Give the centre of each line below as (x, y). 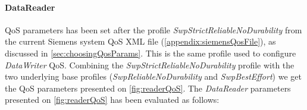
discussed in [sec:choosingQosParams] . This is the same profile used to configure (151, 53)
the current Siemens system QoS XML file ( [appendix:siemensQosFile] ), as (140, 41)
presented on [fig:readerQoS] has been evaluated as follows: (112, 100)
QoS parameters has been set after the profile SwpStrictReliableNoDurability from (153, 29)
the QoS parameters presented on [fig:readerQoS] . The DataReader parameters (148, 88)
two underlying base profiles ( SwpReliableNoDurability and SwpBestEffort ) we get (153, 76)
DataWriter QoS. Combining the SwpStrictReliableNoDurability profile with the (150, 65)
